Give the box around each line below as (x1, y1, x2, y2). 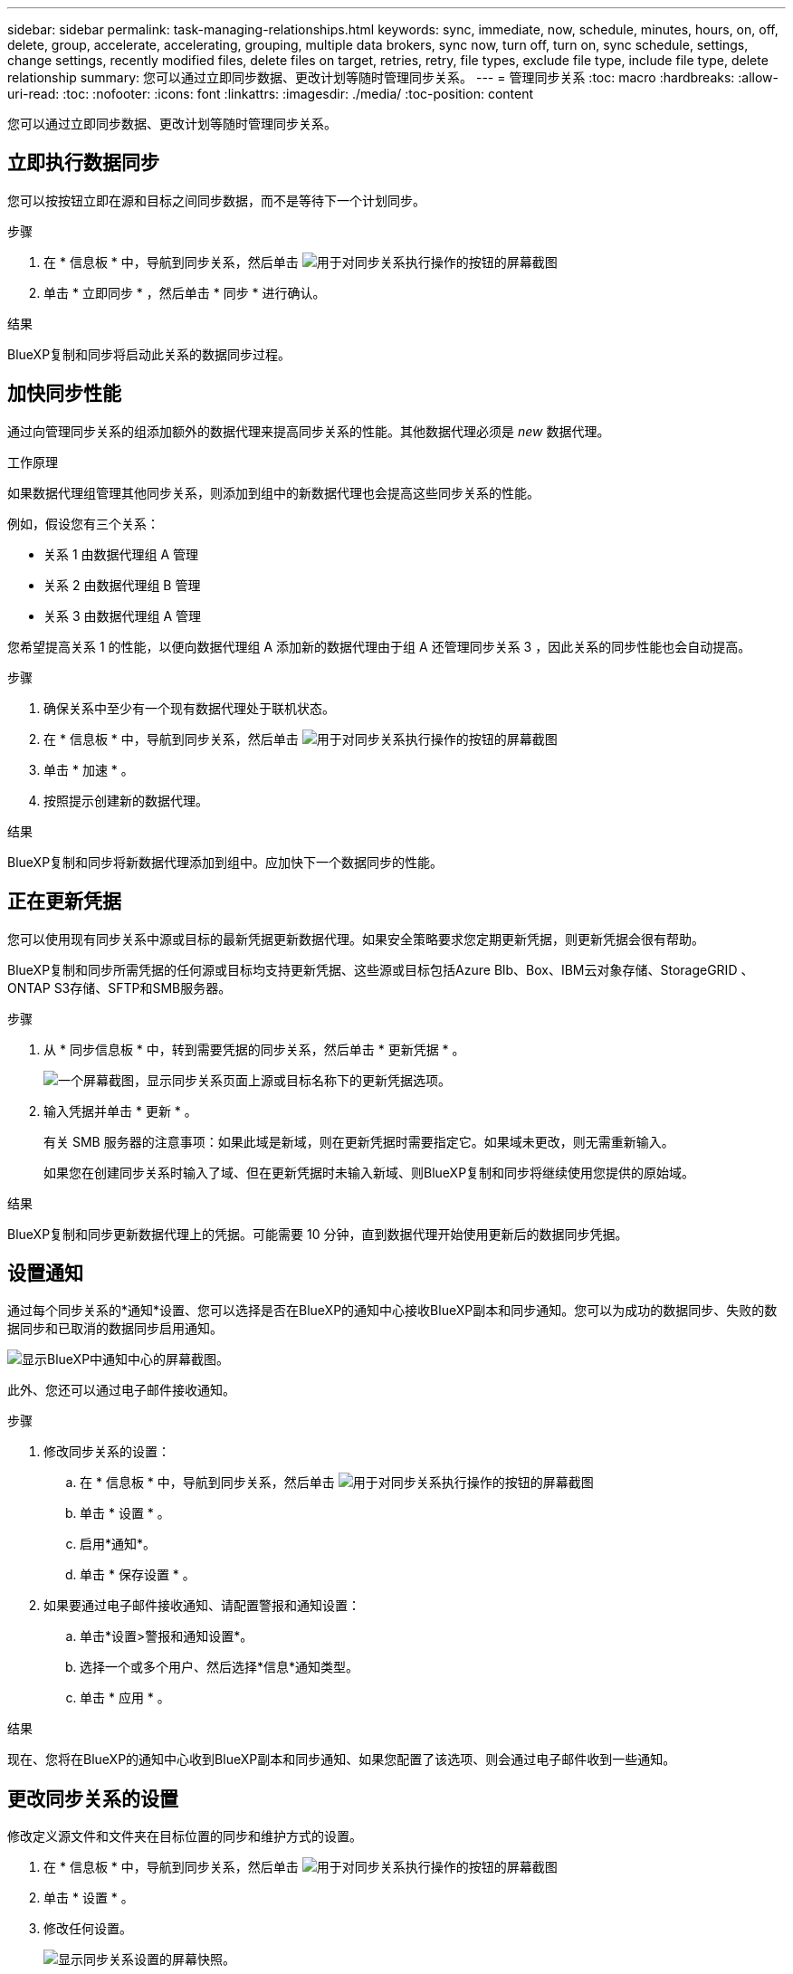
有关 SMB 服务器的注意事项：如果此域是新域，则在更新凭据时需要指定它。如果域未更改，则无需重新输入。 (43, 1133, 674, 1149)
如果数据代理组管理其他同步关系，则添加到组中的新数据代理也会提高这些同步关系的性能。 (7, 484, 540, 501)
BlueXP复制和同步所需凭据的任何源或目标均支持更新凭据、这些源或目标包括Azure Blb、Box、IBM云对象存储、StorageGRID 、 (7, 961, 754, 977)
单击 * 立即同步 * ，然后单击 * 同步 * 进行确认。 (43, 284, 326, 300)
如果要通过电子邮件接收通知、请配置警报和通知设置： (43, 1597, 360, 1614)
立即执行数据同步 (7, 151, 159, 175)
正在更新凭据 (7, 890, 121, 913)
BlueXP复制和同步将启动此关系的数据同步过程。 (7, 346, 291, 362)
